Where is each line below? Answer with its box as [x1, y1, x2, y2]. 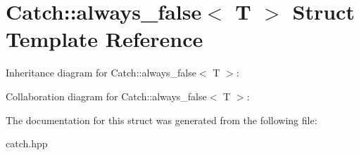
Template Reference [6, 25, 203, 53]
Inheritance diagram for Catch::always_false [6, 65, 196, 80]
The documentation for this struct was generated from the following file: [6, 112, 317, 127]
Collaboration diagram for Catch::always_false [6, 88, 207, 103]
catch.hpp [6, 136, 48, 151]
